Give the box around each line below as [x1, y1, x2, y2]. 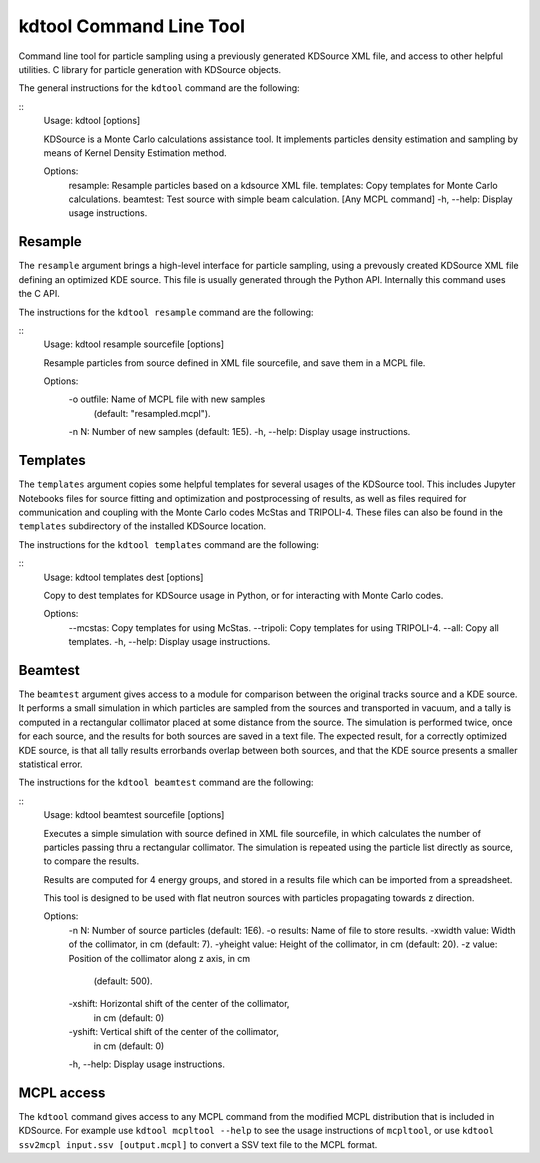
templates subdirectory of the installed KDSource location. [18, 520, 267, 532]
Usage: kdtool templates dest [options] [43, 571, 204, 583]
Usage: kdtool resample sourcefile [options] [43, 338, 225, 350]
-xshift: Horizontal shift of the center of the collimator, [68, 998, 290, 1010]
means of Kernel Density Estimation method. [43, 146, 227, 159]
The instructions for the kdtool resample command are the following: [18, 306, 314, 318]
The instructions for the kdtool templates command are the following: [18, 538, 320, 550]
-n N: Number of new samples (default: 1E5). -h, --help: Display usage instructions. [68, 426, 411, 438]
